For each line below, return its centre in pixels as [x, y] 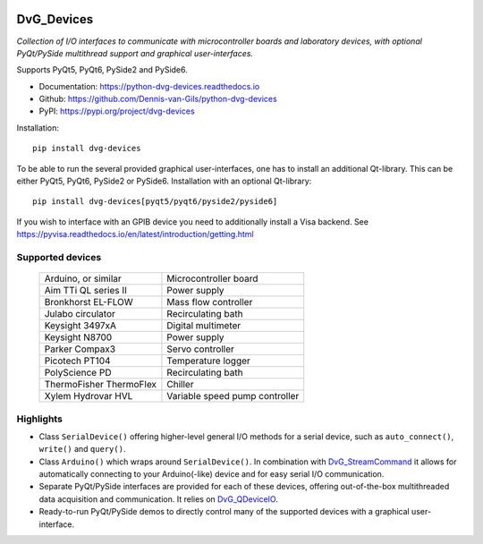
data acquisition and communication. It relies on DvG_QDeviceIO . [159, 499]
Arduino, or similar [83, 279]
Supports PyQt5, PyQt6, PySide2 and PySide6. [102, 70]
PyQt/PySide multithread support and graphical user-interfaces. [135, 53]
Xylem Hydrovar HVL [89, 396]
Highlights [39, 419]
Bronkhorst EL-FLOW [89, 302]
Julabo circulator [80, 314]
